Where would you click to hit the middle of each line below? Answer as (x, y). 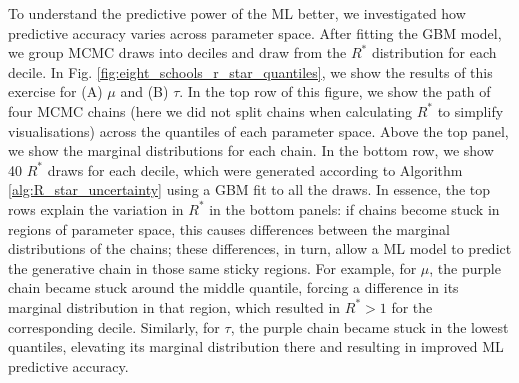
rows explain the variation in (96, 208)
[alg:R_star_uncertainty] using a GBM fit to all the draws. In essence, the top (249, 189)
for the (412, 306)
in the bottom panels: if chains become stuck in (354, 208)
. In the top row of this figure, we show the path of (335, 91)
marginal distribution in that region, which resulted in (174, 306)
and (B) (144, 91)
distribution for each (434, 52)
